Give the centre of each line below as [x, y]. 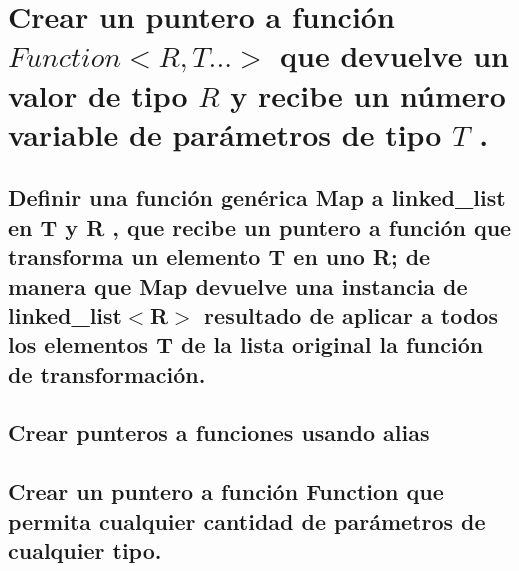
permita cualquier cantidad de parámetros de [247, 520]
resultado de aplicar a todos [351, 314]
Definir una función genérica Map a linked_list [257, 197]
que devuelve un [394, 55]
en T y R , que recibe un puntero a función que [260, 226]
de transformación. [107, 373]
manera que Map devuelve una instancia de [238, 285]
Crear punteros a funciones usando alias [219, 432]
